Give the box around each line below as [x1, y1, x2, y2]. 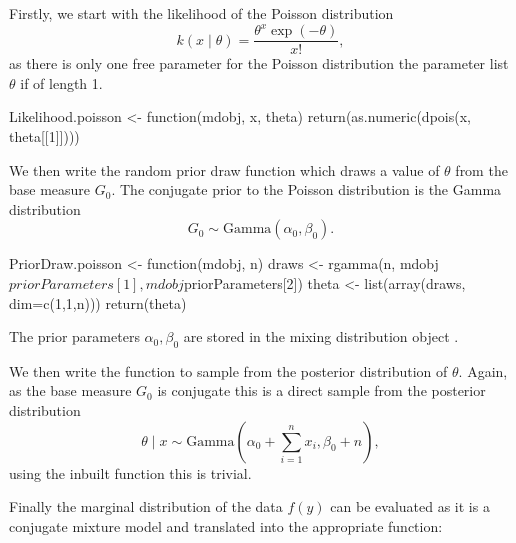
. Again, [458, 360, 508, 381]
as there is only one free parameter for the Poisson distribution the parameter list [9, 53, 509, 74]
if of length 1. [20, 72, 103, 93]
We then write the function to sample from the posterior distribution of [9, 360, 448, 381]
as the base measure [9, 380, 132, 401]
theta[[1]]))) [9, 125, 80, 146]
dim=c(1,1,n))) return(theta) [9, 292, 187, 313]
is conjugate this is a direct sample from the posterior [157, 380, 486, 401]
